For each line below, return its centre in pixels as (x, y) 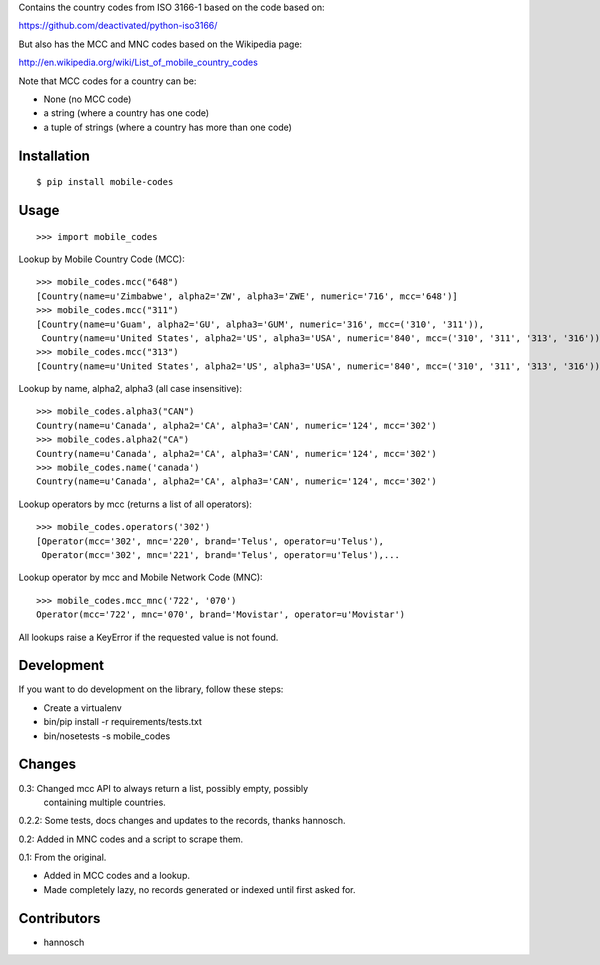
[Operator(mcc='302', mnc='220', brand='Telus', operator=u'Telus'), (210, 541)
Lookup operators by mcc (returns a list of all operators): (135, 504)
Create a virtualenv (82, 707)
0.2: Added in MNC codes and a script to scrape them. (131, 839)
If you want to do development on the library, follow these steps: (151, 689)
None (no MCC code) (87, 99)
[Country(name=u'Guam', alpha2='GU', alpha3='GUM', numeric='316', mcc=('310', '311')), (260, 324)
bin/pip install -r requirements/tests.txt (122, 722)
